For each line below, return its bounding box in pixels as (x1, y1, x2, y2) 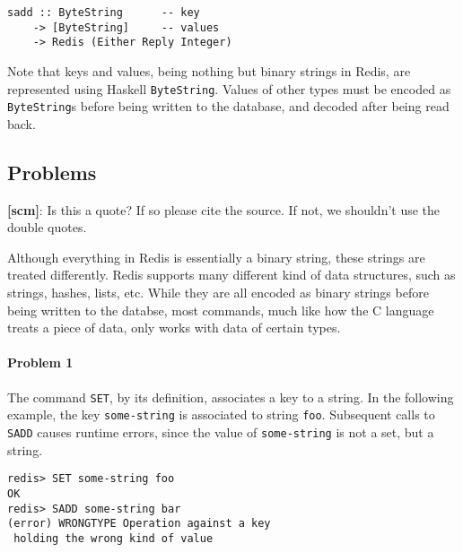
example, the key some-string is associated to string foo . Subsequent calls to (7, 405, 435, 424)
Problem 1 (7, 353, 74, 372)
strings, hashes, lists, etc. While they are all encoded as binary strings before (7, 283, 429, 302)
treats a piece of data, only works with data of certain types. (7, 318, 341, 337)
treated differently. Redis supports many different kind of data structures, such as (7, 265, 456, 284)
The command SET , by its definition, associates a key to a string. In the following (7, 387, 454, 406)
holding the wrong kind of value (13, 531, 214, 545)
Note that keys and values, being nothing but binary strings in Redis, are (7, 61, 411, 80)
